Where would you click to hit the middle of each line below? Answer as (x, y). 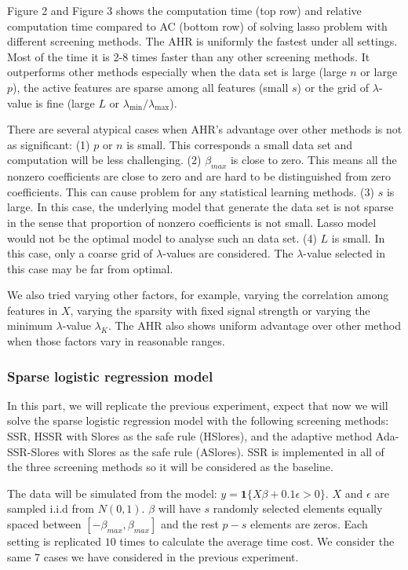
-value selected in (344, 253)
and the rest (189, 524)
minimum (30, 325)
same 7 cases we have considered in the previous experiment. (153, 556)
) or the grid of (333, 87)
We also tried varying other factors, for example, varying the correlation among (198, 295)
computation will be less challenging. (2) (104, 160)
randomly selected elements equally (298, 508)
